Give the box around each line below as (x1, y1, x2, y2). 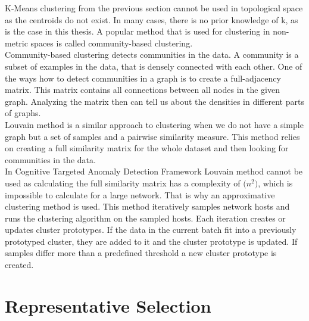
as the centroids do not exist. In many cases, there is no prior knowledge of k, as (5, 13, 298, 26)
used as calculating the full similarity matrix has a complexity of (5, 176, 241, 189)
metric (5, 36, 28, 49)
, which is (258, 176, 293, 189)
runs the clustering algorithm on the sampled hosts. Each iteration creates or (5, 211, 286, 224)
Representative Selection (5, 293, 211, 317)
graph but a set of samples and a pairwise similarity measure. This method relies (5, 130, 300, 142)
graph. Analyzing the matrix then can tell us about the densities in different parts (5, 95, 304, 107)
